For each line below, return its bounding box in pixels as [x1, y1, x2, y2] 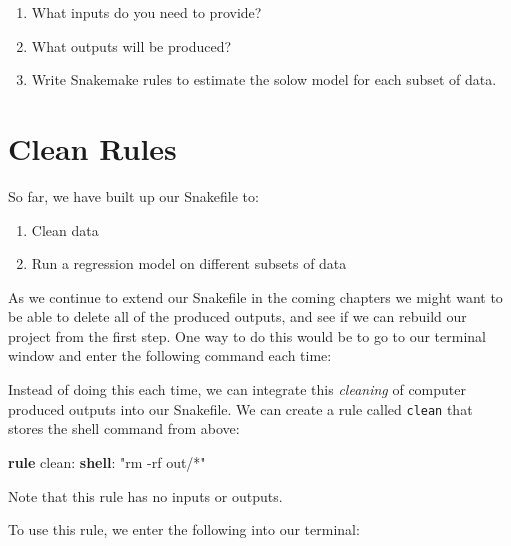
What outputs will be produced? [31, 35, 232, 56]
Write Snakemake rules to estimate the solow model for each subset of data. [31, 69, 497, 90]
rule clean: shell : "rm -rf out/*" [8, 451, 206, 472]
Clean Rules [8, 127, 177, 168]
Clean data [31, 219, 99, 240]
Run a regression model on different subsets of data [31, 253, 347, 274]
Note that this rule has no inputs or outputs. [8, 485, 283, 506]
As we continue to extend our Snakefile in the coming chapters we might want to [8, 286, 503, 307]
